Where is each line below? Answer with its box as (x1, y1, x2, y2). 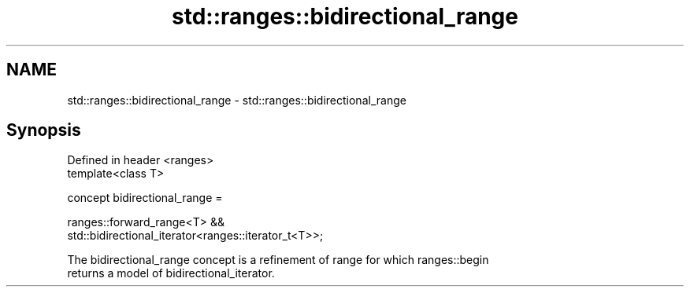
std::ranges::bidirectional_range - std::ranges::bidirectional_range (67, 93, 406, 107)
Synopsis (6, 120, 81, 141)
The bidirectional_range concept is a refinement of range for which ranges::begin (67, 253, 489, 267)
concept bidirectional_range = (67, 191, 223, 205)
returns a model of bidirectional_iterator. (67, 266, 275, 280)
